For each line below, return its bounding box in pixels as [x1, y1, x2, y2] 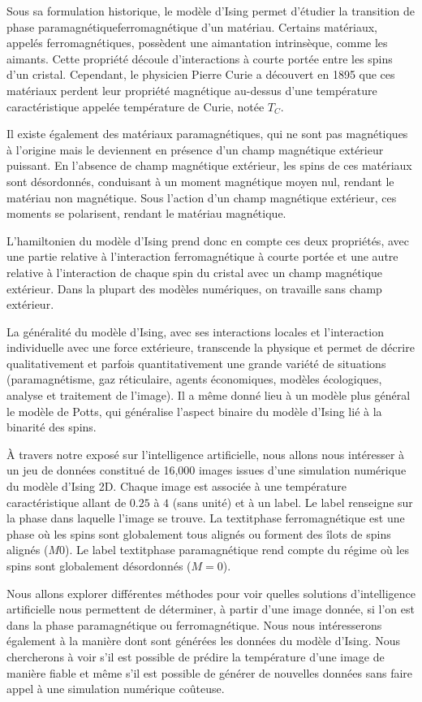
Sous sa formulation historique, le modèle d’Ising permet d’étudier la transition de [6, 2, 416, 19]
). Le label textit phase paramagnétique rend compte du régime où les [65, 541, 409, 558]
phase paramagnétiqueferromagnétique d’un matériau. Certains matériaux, [6, 18, 377, 35]
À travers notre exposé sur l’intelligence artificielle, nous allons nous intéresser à [6, 445, 405, 462]
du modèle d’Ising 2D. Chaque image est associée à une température [6, 478, 347, 495]
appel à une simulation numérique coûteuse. [6, 680, 225, 697]
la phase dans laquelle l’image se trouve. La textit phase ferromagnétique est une [6, 509, 405, 526]
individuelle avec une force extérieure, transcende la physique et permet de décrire [6, 339, 415, 356]
